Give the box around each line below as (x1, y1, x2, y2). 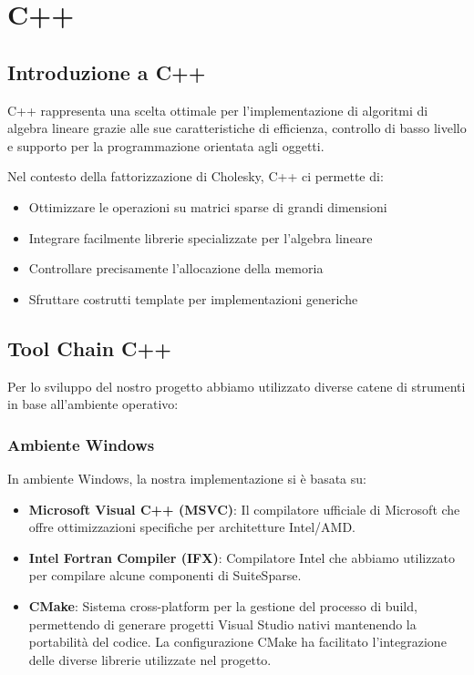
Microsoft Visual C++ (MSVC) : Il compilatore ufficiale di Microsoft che (28, 499, 460, 518)
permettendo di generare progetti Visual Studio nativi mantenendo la (28, 614, 417, 633)
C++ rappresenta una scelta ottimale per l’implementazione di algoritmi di (7, 100, 428, 119)
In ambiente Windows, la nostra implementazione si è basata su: (7, 468, 366, 487)
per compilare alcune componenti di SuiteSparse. (28, 566, 302, 585)
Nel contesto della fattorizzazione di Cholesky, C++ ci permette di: (7, 167, 384, 186)
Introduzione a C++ (7, 57, 206, 86)
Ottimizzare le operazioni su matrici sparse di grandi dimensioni (28, 197, 387, 216)
